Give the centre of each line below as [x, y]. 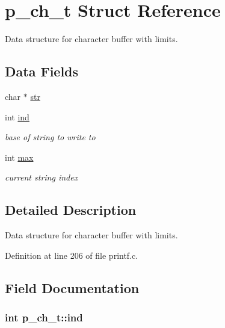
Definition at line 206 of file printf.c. [72, 255]
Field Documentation [72, 287]
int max [19, 157]
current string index [42, 177]
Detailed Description [71, 210]
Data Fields [42, 71]
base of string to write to [50, 137]
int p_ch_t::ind [44, 317]
